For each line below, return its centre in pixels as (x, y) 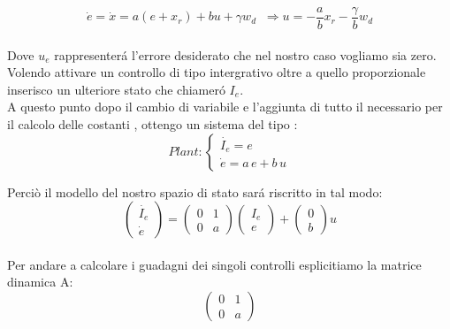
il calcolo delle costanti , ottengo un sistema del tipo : (153, 124)
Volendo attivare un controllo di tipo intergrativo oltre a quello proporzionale (217, 72)
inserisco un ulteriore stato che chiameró (116, 89)
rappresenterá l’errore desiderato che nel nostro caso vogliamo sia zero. (245, 54)
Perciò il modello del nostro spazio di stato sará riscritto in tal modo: (195, 191)
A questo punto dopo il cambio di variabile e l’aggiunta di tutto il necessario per (225, 107)
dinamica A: (40, 282)
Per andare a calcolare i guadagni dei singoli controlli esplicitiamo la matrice (214, 264)
